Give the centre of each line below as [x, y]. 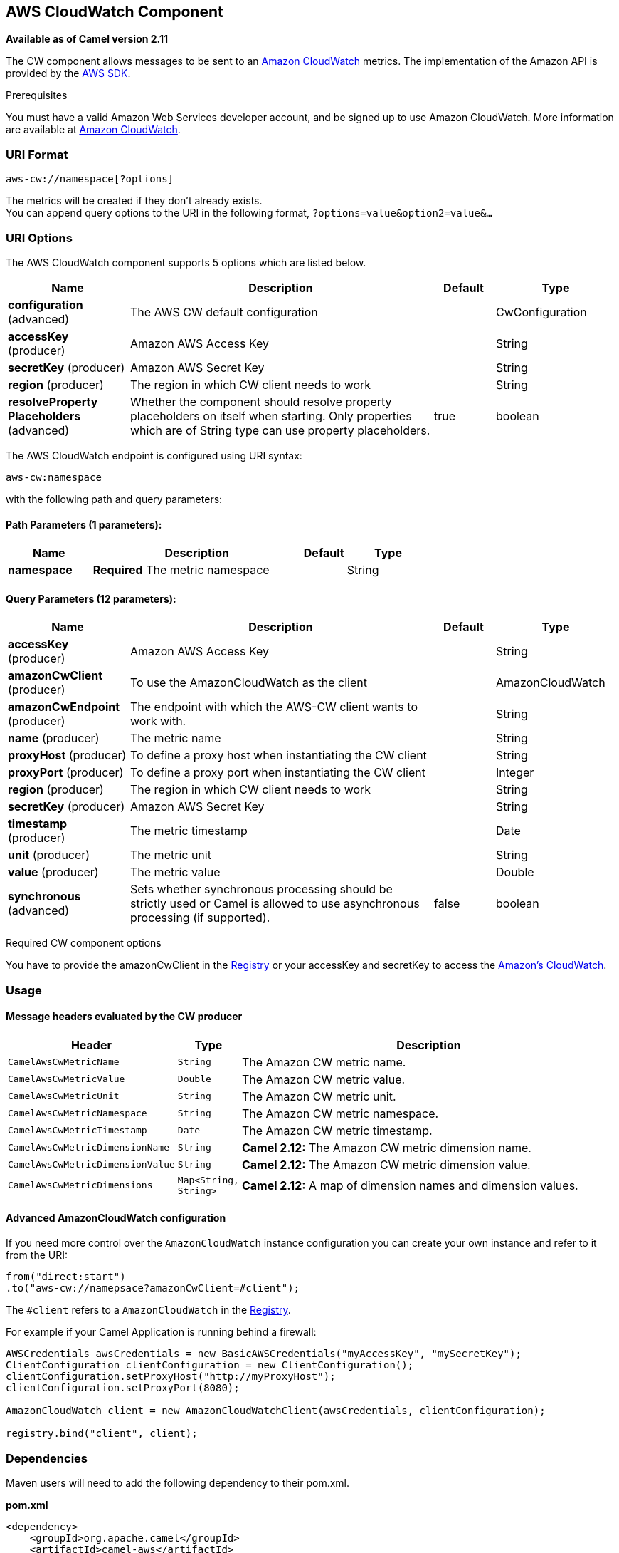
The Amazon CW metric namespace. [340, 1113]
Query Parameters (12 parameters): [91, 598]
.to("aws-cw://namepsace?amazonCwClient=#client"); [153, 1288]
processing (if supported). [200, 918]
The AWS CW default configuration [224, 312]
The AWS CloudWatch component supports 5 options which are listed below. [186, 262]
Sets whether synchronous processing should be [261, 889]
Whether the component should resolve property [261, 401]
